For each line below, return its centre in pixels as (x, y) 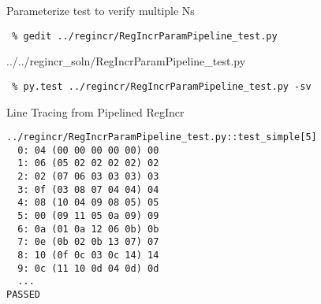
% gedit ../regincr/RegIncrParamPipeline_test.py (145, 36)
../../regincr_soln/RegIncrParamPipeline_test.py (126, 61)
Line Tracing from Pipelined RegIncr (95, 111)
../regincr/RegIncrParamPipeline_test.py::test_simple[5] (162, 137)
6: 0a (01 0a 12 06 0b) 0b (88, 229)
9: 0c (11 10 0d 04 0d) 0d (88, 268)
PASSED (23, 294)
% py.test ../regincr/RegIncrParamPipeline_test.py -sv (162, 86)
